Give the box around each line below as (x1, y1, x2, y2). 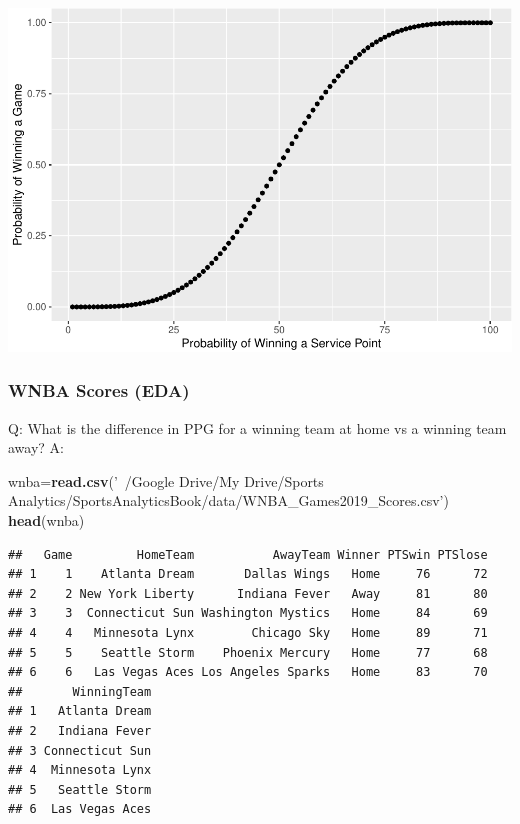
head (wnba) (8, 510, 85, 531)
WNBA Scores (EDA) (8, 378, 190, 403)
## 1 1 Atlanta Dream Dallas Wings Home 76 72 (8, 567, 488, 582)
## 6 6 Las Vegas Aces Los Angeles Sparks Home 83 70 (8, 665, 488, 680)
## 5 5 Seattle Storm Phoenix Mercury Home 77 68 (8, 645, 488, 660)
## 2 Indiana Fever (8, 723, 152, 738)
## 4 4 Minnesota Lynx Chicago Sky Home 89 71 (8, 626, 488, 640)
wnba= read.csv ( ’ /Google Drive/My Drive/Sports (8, 470, 324, 491)
